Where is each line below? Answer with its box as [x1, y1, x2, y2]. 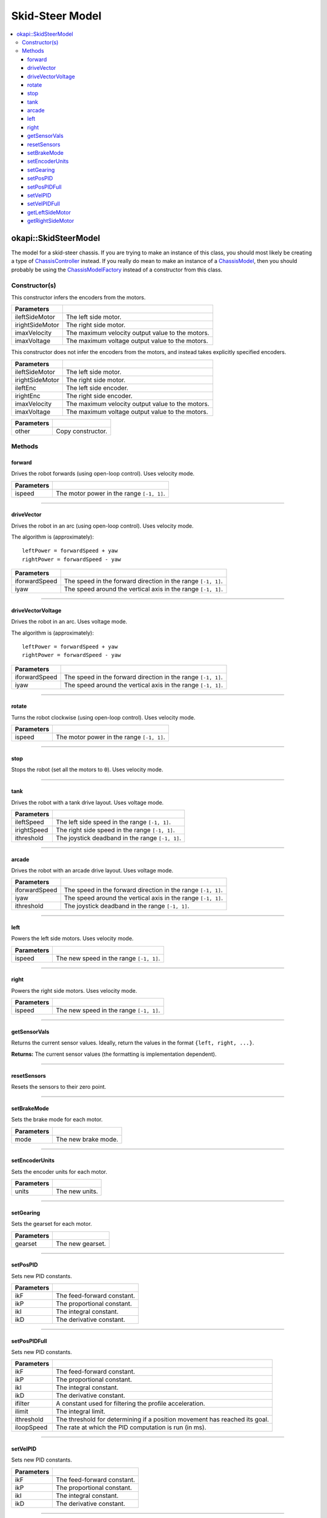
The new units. [56, 1187, 98, 1196]
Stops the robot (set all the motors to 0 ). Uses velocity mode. [11, 766, 163, 774]
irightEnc [15, 392, 41, 400]
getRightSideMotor [27, 217, 74, 225]
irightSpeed [15, 826, 48, 834]
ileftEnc [15, 383, 36, 392]
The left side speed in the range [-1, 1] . [56, 818, 171, 826]
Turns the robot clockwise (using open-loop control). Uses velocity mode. [11, 713, 196, 721]
